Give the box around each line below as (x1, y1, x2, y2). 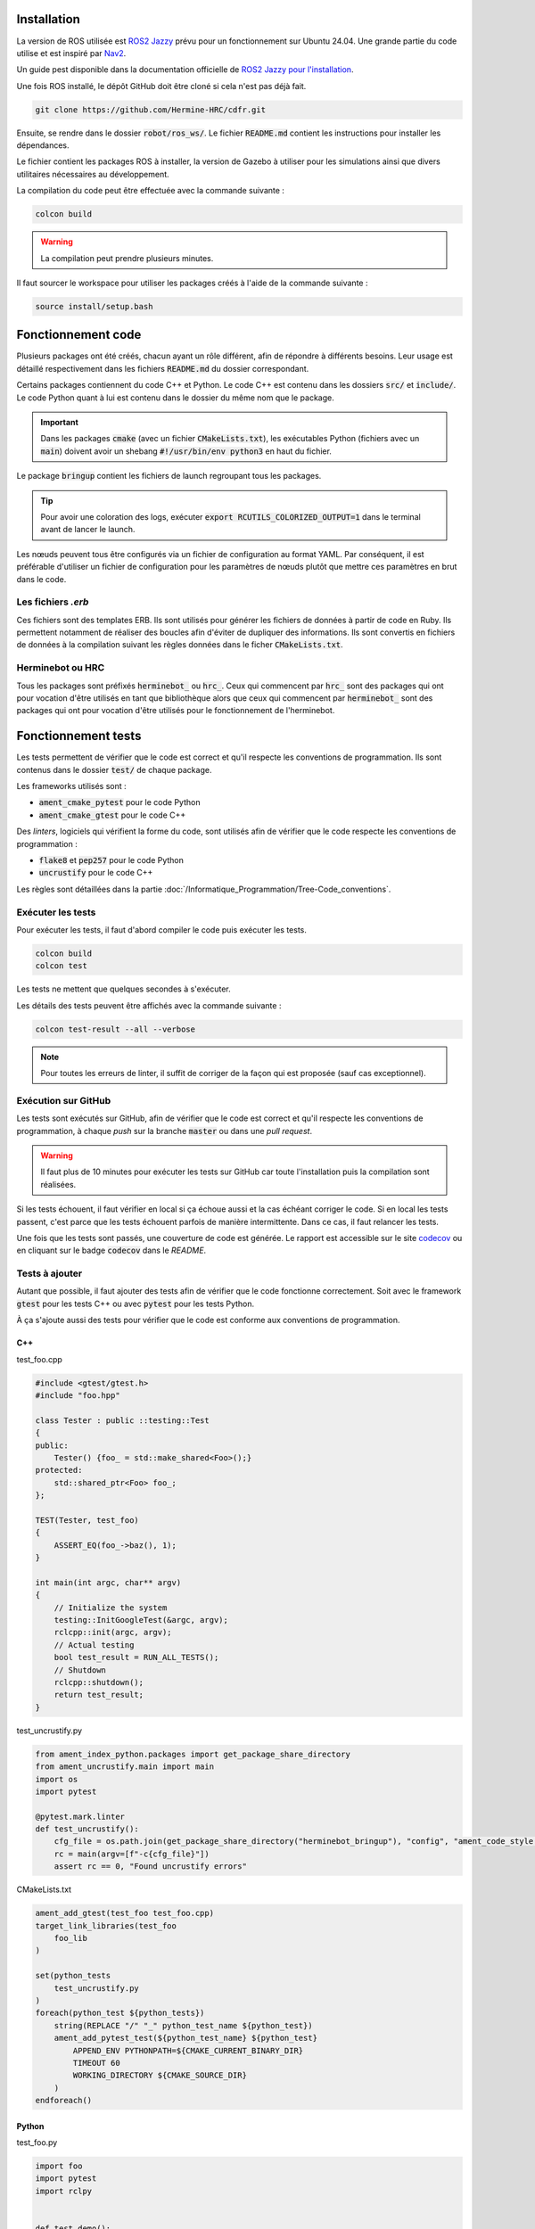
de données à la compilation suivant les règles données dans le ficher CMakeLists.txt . (16, 639, 343, 650)
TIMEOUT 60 (72, 2058, 120, 2068)
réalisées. (40, 1179, 77, 1189)
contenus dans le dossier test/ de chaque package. (16, 764, 212, 775)
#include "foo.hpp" (35, 1391, 120, 1400)
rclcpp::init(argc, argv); (53, 1627, 173, 1638)
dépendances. (16, 140, 70, 151)
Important (40, 417, 79, 428)
